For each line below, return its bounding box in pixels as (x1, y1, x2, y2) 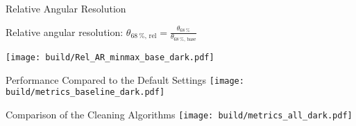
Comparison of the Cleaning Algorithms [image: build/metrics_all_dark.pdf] (6, 107, 353, 122)
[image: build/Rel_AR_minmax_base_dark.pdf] (6, 53, 214, 63)
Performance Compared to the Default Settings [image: (6, 72, 244, 87)
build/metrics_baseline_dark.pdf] (6, 87, 165, 98)
